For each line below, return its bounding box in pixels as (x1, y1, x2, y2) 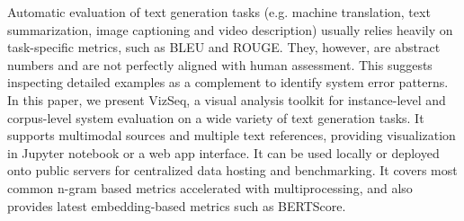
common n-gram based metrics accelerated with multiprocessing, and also (7, 178, 413, 197)
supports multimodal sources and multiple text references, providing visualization (7, 126, 456, 145)
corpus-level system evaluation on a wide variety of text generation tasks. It (7, 108, 424, 127)
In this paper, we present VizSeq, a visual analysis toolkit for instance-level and (7, 90, 446, 109)
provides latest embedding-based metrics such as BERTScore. (7, 196, 346, 215)
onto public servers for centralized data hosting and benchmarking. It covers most (7, 161, 458, 180)
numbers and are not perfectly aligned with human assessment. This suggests (7, 55, 433, 74)
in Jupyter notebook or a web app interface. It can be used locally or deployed (7, 143, 440, 162)
